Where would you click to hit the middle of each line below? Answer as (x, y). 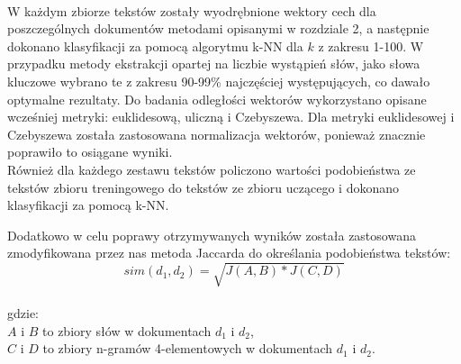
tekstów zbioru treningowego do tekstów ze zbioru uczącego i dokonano (203, 187)
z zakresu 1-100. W (371, 45)
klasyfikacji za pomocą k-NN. (88, 205)
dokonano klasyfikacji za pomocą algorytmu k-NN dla (155, 45)
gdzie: (23, 313)
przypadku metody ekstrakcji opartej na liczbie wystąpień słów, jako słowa (214, 64)
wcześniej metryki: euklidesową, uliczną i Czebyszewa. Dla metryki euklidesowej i (231, 117)
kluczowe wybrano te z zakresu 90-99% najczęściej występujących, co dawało (219, 81)
